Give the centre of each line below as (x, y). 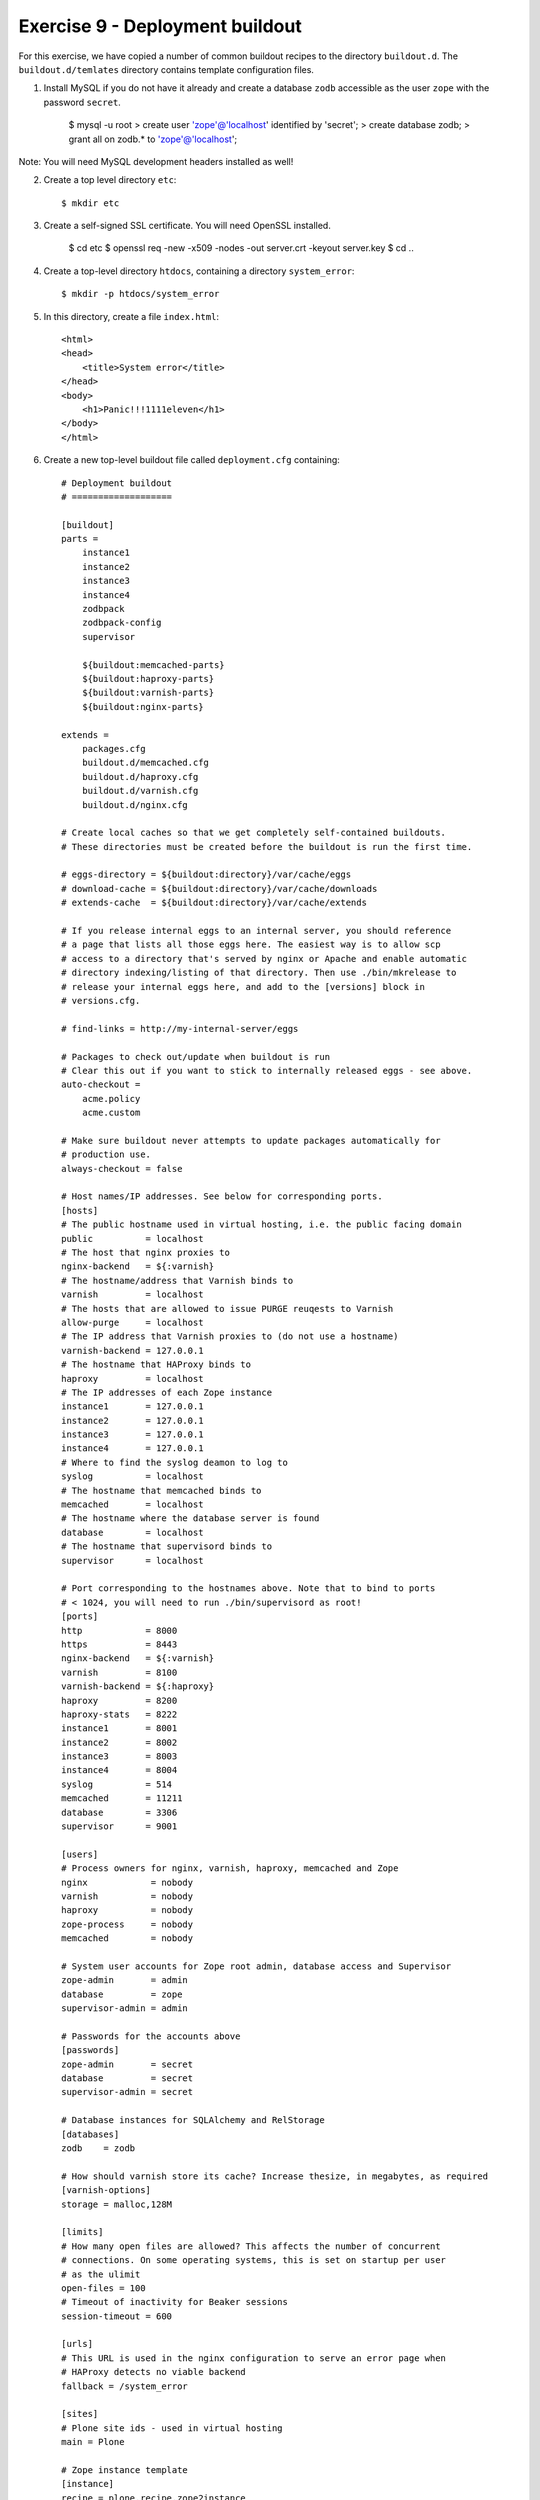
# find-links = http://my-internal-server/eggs (180, 1028)
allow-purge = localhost (132, 1322)
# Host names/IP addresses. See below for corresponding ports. (222, 1196)
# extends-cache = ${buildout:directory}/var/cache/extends (214, 903)
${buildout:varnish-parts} (148, 693)
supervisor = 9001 (119, 1826)
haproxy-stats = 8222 (119, 1714)
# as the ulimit (101, 2274)
